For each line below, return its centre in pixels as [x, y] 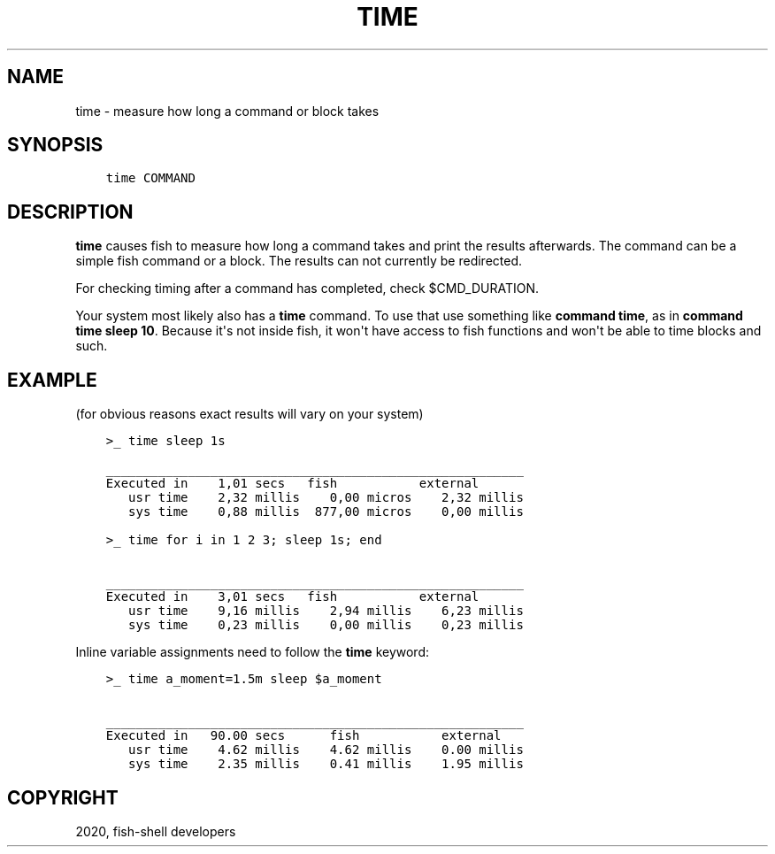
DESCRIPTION [70, 212]
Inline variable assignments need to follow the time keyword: [252, 652]
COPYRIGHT [63, 797]
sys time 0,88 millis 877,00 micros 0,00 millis [326, 512]
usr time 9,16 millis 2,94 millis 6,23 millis [326, 611]
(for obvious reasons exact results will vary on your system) [249, 414]
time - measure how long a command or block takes [227, 111]
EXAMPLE [52, 380]
